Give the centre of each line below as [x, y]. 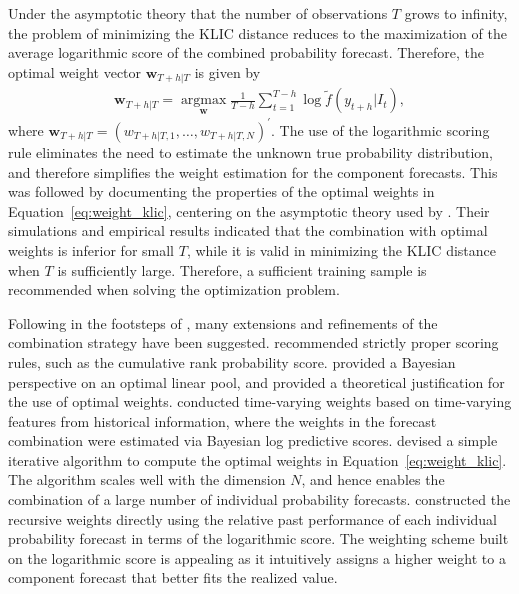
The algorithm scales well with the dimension [147, 479]
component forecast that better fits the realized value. [173, 577]
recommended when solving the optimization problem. [174, 289]
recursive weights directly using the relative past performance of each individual [252, 518]
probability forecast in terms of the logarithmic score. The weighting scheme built [258, 538]
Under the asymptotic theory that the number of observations [198, 13]
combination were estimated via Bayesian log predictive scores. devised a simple [253, 440]
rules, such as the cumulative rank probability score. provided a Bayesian [232, 361]
